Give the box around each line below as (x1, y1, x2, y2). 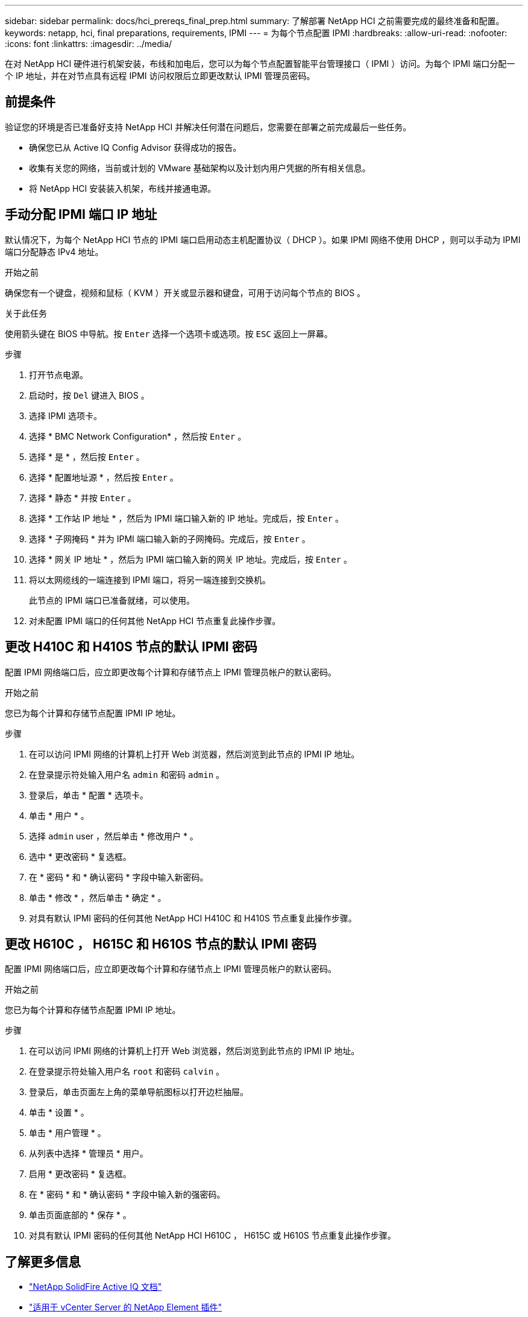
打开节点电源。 (29, 369, 88, 380)
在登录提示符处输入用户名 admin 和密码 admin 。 (29, 769, 225, 780)
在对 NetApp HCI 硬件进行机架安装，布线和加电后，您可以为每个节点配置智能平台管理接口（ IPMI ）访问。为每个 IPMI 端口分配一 (5, 58, 515, 69)
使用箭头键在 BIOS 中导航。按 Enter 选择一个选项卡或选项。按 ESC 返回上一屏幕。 (5, 328, 333, 339)
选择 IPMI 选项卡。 (29, 410, 102, 421)
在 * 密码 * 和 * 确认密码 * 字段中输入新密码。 (29, 871, 209, 882)
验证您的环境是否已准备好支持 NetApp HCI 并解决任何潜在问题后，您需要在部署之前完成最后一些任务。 (5, 121, 412, 132)
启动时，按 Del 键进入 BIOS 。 (29, 390, 149, 400)
